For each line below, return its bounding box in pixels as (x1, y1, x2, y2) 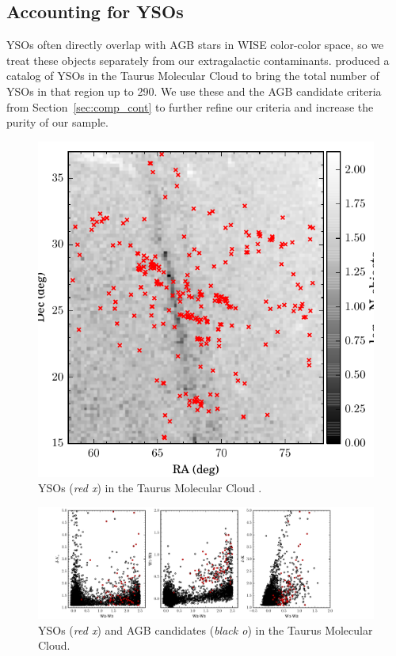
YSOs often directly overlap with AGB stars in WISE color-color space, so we (6, 36, 384, 53)
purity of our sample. (6, 114, 109, 131)
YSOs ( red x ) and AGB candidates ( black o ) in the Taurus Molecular (38, 621, 373, 638)
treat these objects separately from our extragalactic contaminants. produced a (6, 51, 390, 68)
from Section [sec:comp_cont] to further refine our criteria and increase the (6, 98, 374, 115)
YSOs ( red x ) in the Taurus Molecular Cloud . (38, 480, 262, 496)
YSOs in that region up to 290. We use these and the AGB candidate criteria (6, 82, 382, 99)
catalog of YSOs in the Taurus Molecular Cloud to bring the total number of (6, 67, 379, 84)
